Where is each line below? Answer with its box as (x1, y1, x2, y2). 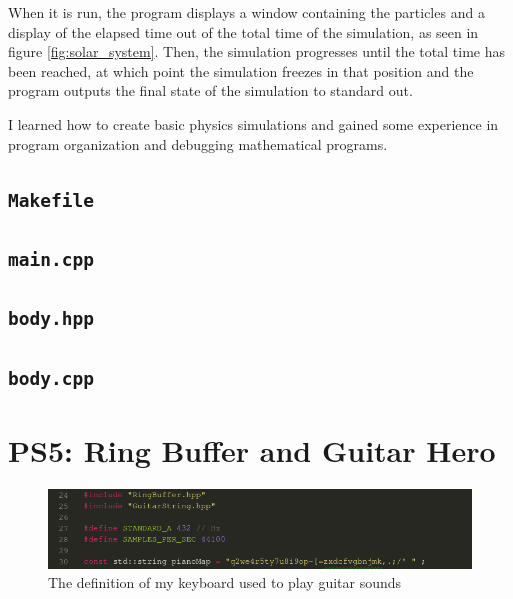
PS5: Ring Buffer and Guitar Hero (8, 429, 496, 470)
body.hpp (8, 308, 94, 330)
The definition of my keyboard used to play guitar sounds (48, 572, 402, 593)
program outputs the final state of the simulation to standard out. (8, 80, 413, 101)
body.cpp (8, 367, 94, 389)
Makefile (8, 189, 94, 211)
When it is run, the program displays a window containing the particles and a (8, 2, 485, 22)
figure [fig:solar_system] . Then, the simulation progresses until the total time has (8, 41, 505, 62)
